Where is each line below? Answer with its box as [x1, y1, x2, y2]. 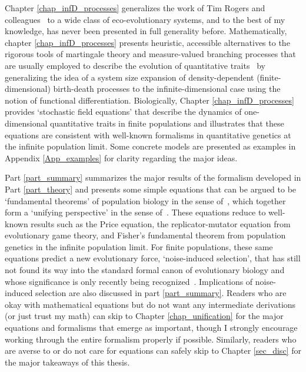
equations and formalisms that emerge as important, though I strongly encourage [5, 321, 298, 334]
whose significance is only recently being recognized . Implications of [5, 275, 253, 287]
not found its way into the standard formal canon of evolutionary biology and [5, 264, 285, 276]
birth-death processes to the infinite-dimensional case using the [53, 82, 281, 95]
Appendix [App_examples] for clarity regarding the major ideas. [5, 151, 238, 164]
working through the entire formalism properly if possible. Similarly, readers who [5, 333, 297, 345]
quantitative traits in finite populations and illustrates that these [50, 117, 284, 129]
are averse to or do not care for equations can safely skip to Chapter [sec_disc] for [5, 344, 301, 357]
